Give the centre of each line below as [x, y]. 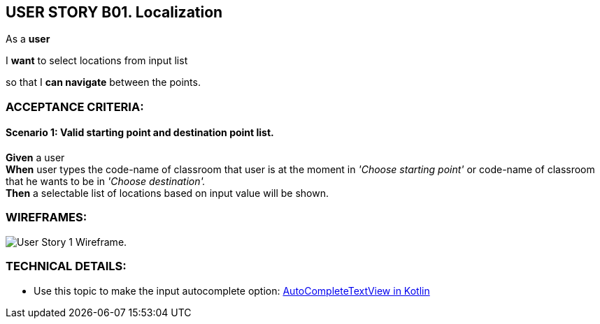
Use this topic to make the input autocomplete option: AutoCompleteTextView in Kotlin [232, 290]
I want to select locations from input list [97, 61]
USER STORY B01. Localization [114, 12]
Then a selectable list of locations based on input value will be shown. [167, 193]
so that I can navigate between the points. [103, 82]
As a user [28, 39]
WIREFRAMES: [47, 218]
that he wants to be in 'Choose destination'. [106, 182]
